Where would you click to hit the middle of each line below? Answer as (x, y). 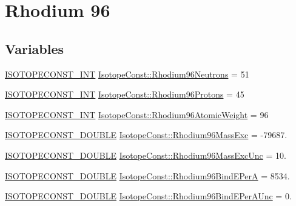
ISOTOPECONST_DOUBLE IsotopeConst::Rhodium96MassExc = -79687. (146, 135)
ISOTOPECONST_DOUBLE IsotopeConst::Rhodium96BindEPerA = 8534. (147, 175)
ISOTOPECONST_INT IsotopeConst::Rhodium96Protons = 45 (125, 94)
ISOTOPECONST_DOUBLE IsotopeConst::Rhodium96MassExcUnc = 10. (146, 155)
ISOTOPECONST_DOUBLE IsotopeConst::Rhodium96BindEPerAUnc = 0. (148, 196)
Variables (35, 48)
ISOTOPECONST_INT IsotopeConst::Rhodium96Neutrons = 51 (127, 74)
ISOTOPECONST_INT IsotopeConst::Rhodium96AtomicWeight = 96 (137, 114)
